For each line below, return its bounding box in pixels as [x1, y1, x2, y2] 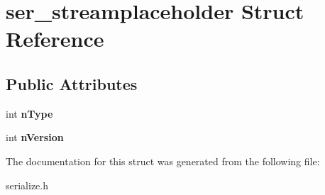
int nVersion [6, 130, 64, 145]
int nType [6, 106, 53, 121]
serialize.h [6, 177, 49, 192]
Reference [6, 24, 104, 53]
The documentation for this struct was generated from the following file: [6, 153, 320, 168]
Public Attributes [6, 72, 138, 94]
